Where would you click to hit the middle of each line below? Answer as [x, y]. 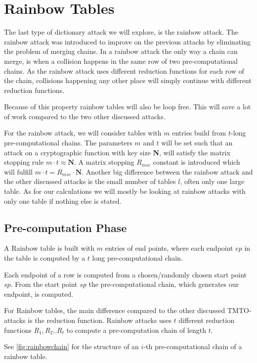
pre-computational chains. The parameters [68, 143]
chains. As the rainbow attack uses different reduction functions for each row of [124, 70]
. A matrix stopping [104, 162]
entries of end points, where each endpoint [169, 248]
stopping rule [24, 162]
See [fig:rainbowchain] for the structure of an [71, 346]
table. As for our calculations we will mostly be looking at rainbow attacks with [125, 191]
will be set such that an [197, 143]
